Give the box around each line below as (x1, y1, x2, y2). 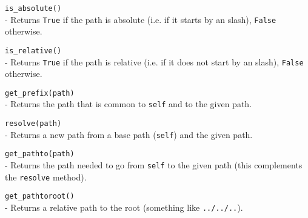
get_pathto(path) (5, 150, 75, 159)
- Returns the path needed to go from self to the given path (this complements (5, 159, 303, 171)
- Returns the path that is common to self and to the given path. (5, 97, 252, 110)
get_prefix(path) (5, 88, 75, 97)
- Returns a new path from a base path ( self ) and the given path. (5, 128, 253, 140)
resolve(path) (5, 119, 62, 128)
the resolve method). (5, 170, 87, 183)
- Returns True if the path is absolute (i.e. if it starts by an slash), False (5, 13, 276, 25)
